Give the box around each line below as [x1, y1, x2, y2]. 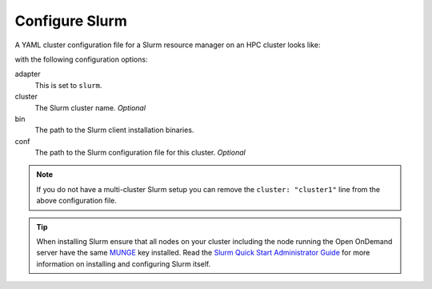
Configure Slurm [14, 12, 127, 30]
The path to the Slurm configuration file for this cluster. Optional [34, 148, 246, 158]
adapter [14, 69, 41, 79]
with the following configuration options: [14, 54, 148, 64]
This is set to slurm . [34, 80, 102, 90]
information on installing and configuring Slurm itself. [36, 259, 211, 268]
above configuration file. [36, 196, 118, 206]
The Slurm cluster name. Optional [34, 102, 146, 112]
